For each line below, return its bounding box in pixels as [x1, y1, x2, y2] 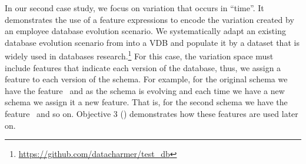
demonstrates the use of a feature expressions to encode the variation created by [5, 13, 294, 25]
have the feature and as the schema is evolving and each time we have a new [5, 84, 285, 96]
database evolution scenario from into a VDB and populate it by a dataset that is [5, 36, 300, 48]
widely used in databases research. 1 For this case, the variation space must [5, 48, 274, 62]
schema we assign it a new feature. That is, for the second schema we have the [5, 96, 288, 108]
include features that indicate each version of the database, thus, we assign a [5, 61, 281, 73]
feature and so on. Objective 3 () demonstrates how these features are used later [5, 108, 298, 119]
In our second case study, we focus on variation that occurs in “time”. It [5, 2, 264, 14]
